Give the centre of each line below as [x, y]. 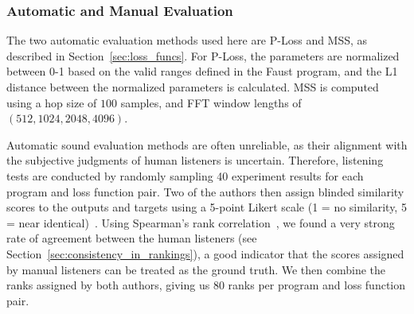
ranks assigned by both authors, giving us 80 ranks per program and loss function [206, 285]
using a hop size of [52, 102]
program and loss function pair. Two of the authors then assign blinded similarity [205, 191]
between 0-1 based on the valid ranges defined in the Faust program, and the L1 [202, 71]
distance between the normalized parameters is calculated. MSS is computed [193, 87]
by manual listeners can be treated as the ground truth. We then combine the [196, 269]
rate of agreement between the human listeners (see [132, 238]
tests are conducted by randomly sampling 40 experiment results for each [185, 175]
